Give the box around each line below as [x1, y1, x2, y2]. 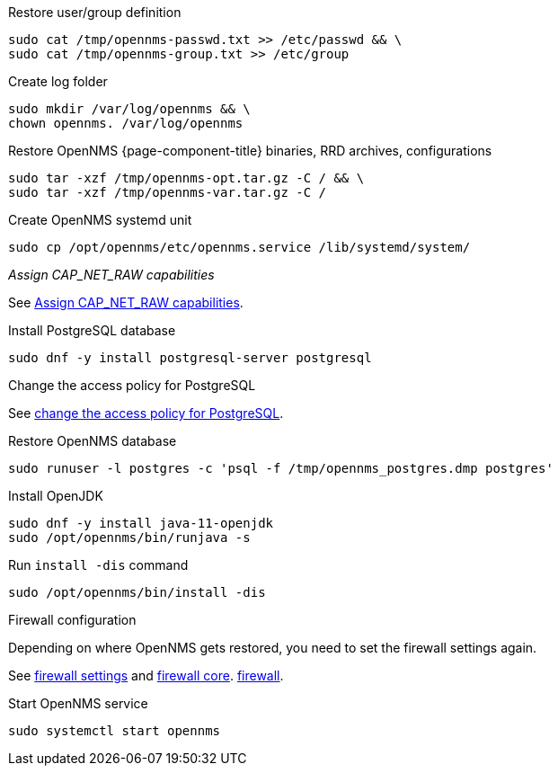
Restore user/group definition [8, 4, 182, 20]
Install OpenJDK [8, 488, 103, 503]
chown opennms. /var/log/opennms [8, 116, 244, 130]
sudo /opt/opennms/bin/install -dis [8, 585, 266, 600]
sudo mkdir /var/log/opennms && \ [8, 102, 251, 116]
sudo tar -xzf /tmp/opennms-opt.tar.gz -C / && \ [8, 171, 365, 185]
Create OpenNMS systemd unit [8, 212, 192, 227]
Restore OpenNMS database [8, 433, 177, 449]
